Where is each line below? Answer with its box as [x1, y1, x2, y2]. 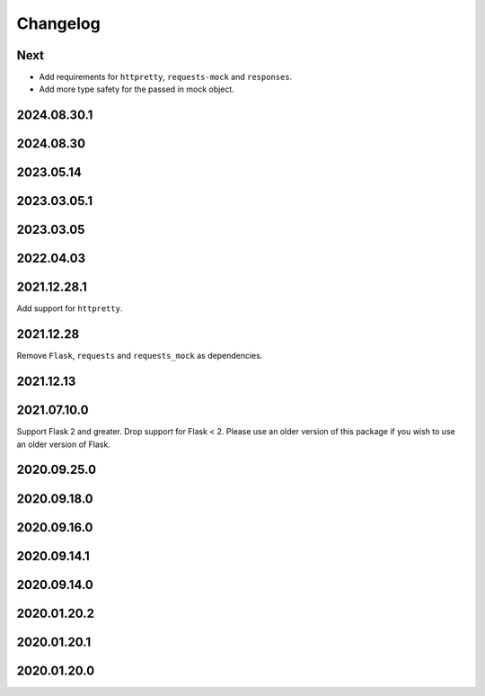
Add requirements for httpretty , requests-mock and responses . [39, 72, 293, 83]
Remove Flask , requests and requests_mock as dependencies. [16, 351, 263, 361]
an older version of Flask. [16, 439, 111, 450]
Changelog [16, 13, 101, 33]
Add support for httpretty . [16, 303, 123, 314]
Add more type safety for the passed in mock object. [39, 84, 235, 94]
